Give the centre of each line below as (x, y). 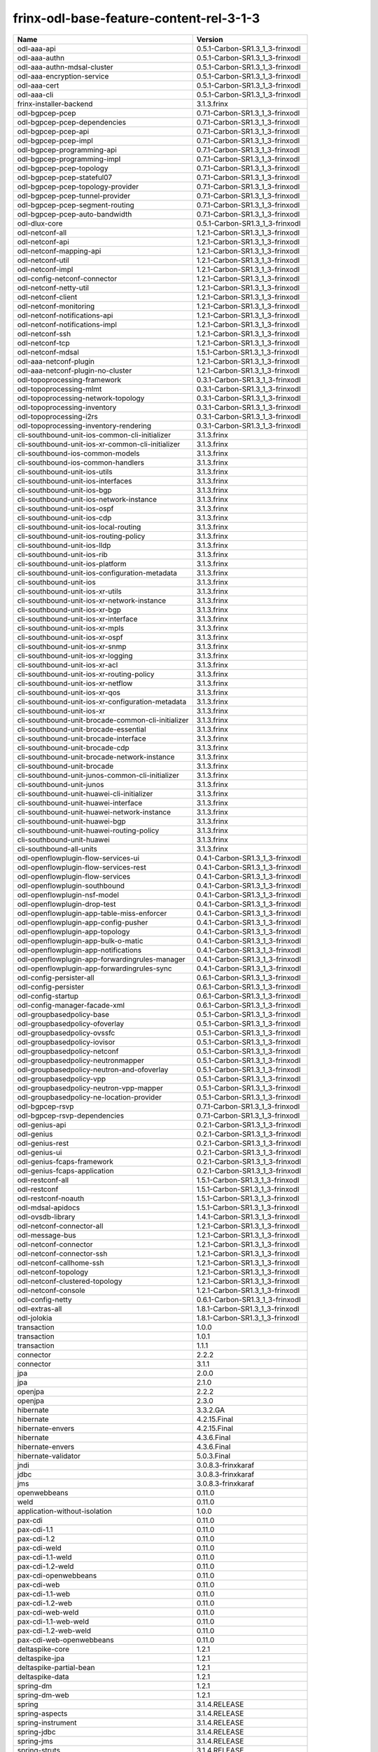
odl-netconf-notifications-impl (67, 324)
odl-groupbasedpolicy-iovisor (66, 1042)
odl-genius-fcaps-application (66, 1170)
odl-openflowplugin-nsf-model (68, 895)
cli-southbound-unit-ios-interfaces (75, 481)
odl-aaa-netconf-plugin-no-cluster (75, 370)
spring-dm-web (43, 1695)
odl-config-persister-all (56, 978)
